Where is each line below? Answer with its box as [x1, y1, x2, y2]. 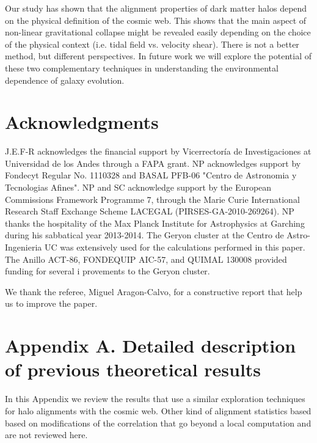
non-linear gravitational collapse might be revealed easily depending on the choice [5, 26, 311, 38]
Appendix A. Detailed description [5, 333, 296, 358]
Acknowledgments [5, 109, 159, 134]
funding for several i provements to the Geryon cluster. [5, 265, 210, 277]
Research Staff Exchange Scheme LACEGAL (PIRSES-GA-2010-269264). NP [5, 205, 294, 218]
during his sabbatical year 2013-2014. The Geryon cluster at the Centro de [5, 229, 284, 241]
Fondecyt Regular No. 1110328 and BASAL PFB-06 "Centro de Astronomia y [5, 169, 297, 181]
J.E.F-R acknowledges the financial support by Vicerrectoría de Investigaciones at [5, 145, 312, 158]
